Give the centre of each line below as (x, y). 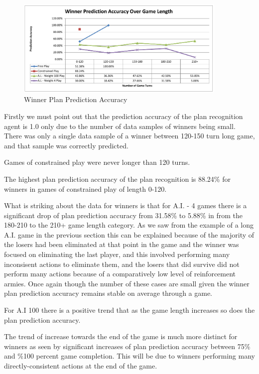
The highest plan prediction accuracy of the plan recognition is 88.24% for (117, 179)
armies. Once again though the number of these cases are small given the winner (127, 283)
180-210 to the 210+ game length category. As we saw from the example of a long (129, 225)
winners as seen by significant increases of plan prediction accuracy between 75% (127, 346)
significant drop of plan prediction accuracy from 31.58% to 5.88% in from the (124, 215)
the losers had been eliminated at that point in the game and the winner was (122, 244)
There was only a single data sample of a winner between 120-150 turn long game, (129, 136)
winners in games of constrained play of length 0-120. (85, 188)
